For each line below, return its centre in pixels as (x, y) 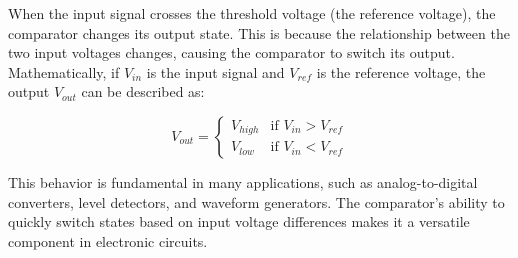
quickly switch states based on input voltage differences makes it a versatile (239, 221)
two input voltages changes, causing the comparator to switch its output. (231, 52)
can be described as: (143, 91)
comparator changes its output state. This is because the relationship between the (259, 32)
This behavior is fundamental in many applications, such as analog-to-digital (243, 181)
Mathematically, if (64, 71)
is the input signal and (215, 71)
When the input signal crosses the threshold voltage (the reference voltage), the (252, 13)
